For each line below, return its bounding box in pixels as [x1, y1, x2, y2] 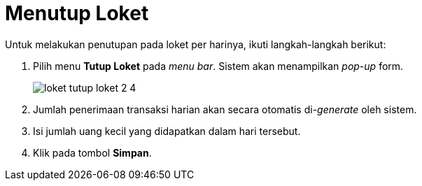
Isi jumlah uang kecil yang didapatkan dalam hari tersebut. [33, 124, 301, 137]
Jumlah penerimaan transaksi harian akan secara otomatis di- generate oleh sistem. [33, 103, 417, 115]
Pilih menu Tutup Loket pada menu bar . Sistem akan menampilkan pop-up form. [33, 59, 404, 72]
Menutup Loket [5, 1, 149, 25]
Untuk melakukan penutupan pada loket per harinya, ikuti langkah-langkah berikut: [5, 38, 386, 50]
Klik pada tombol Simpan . [33, 146, 152, 159]
